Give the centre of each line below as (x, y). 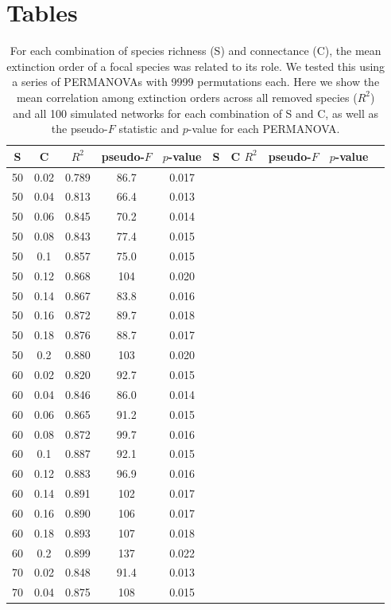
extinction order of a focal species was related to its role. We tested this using (196, 66)
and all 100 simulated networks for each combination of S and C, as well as (195, 113)
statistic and (149, 129)
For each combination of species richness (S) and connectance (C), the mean (195, 51)
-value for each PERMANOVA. (264, 129)
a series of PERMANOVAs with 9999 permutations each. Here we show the (196, 82)
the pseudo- (79, 129)
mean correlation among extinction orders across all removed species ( (187, 97)
